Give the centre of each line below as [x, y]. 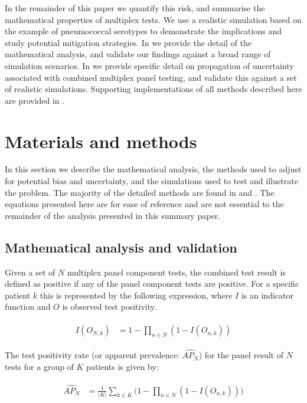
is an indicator [267, 295]
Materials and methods [101, 141]
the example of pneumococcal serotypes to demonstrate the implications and [143, 31]
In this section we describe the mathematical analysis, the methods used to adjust [153, 169]
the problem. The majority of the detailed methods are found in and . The [140, 192]
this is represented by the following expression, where [136, 295]
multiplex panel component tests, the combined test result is [177, 272]
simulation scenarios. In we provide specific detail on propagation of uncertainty [149, 65]
